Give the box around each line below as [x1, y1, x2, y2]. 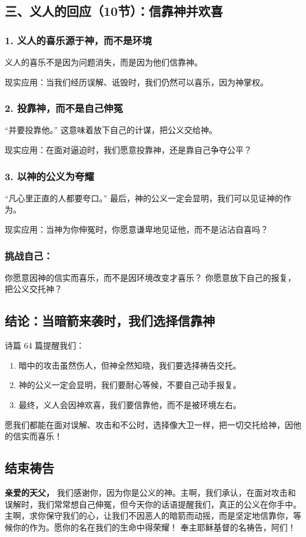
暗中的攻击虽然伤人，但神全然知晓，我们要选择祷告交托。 [18, 359, 241, 371]
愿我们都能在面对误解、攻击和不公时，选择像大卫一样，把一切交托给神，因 [5, 418, 293, 430]
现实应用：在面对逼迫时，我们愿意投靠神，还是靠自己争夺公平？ [5, 144, 252, 155]
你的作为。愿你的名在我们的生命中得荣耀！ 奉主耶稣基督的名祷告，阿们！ [12, 521, 296, 533]
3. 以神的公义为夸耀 [5, 168, 94, 183]
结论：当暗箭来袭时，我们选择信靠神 [5, 311, 215, 330]
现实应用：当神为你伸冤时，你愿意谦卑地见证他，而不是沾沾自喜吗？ [5, 223, 268, 235]
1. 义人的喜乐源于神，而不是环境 [5, 32, 152, 47]
